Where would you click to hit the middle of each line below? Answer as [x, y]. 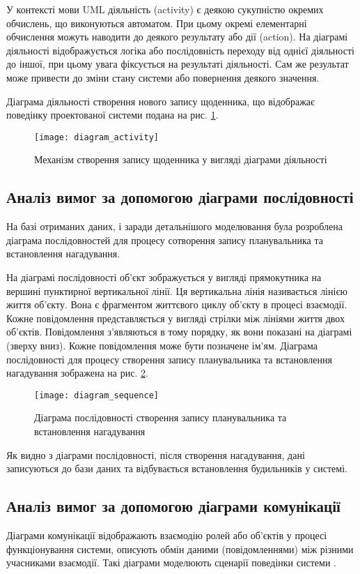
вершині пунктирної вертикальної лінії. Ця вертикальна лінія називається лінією [177, 290]
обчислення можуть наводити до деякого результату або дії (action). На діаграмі [177, 37]
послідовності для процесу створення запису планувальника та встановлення [169, 359]
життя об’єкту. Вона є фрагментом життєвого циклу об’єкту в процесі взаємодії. [177, 304]
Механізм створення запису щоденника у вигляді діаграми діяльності [181, 159]
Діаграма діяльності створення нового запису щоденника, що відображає [161, 101]
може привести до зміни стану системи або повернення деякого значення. [163, 77]
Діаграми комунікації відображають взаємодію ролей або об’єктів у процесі [167, 535]
